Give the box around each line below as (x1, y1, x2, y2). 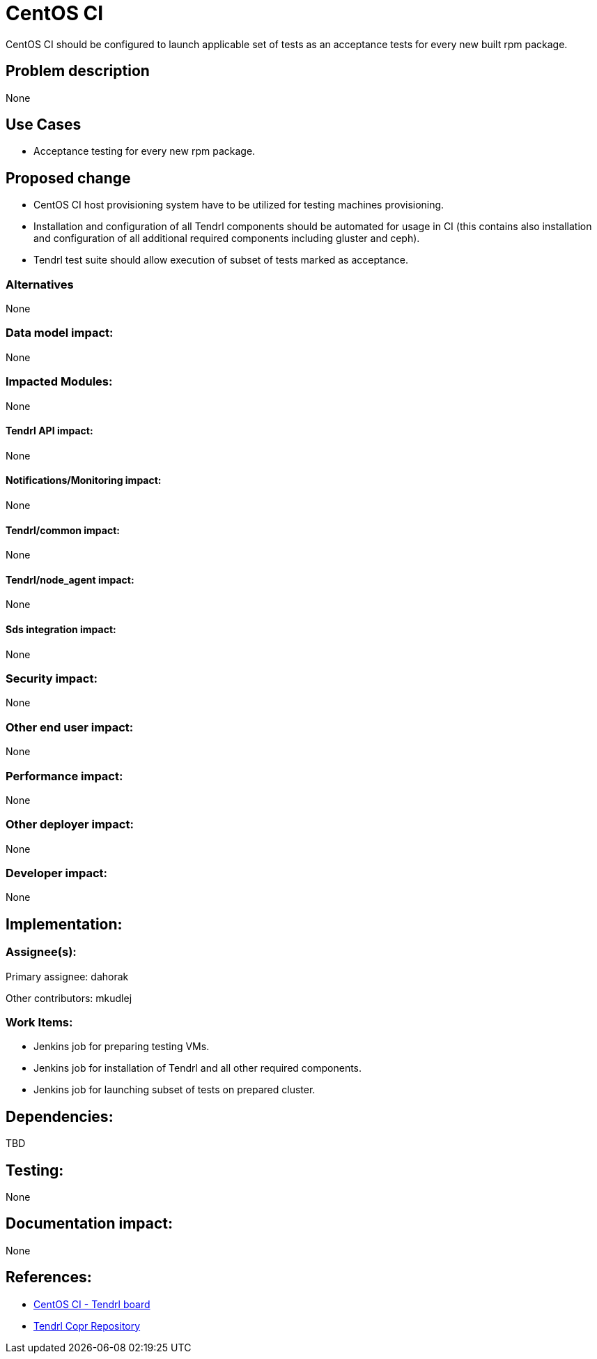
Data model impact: (6, 326, 114, 340)
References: (6, 1268, 92, 1286)
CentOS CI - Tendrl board (33, 1298, 150, 1310)
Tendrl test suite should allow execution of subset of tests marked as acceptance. (33, 254, 409, 266)
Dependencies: (6, 1107, 114, 1125)
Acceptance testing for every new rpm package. (33, 145, 256, 158)
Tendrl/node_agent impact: (6, 573, 134, 586)
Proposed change (6, 169, 131, 187)
